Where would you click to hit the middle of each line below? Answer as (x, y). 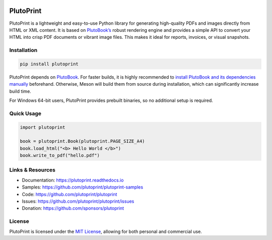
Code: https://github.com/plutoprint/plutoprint (70, 194)
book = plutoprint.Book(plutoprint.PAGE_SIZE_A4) (82, 141)
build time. (20, 91)
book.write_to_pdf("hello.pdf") (60, 156)
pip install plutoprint (49, 64)
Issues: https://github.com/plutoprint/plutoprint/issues (78, 201)
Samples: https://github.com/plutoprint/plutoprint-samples (83, 187)
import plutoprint (43, 127)
